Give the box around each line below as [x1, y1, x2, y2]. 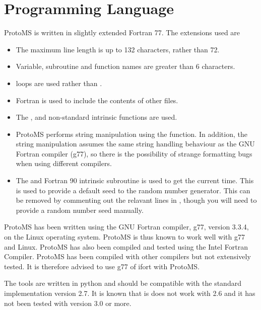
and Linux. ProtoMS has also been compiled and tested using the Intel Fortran [4, 241, 248, 252]
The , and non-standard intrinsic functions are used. [16, 112, 177, 122]
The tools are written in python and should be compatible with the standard [4, 278, 241, 288]
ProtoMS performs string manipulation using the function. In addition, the [16, 128, 247, 139]
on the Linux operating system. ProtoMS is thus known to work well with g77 [4, 231, 245, 242]
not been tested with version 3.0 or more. [4, 297, 132, 308]
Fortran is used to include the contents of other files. [16, 95, 178, 105]
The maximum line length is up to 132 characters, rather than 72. [16, 44, 220, 54]
